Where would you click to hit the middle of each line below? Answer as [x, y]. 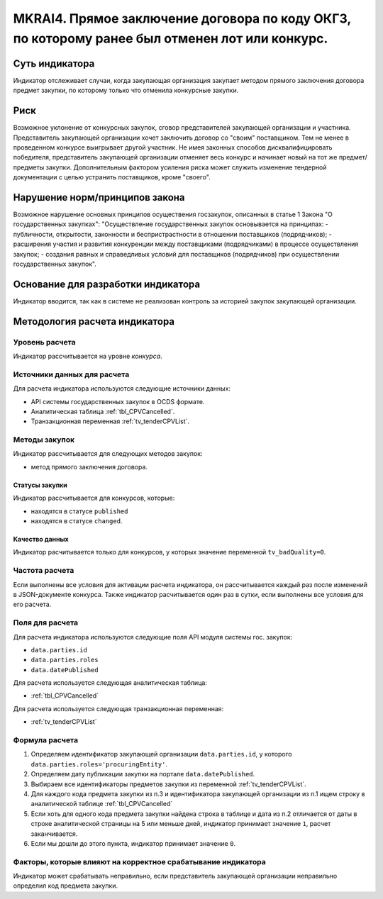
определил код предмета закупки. [66, 886]
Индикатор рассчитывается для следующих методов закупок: [108, 454]
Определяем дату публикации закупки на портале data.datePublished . [143, 774]
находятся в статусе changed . [77, 521]
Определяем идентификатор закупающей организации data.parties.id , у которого [161, 754]
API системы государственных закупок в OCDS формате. [118, 401]
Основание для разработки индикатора [107, 284]
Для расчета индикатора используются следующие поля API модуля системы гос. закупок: [153, 637]
